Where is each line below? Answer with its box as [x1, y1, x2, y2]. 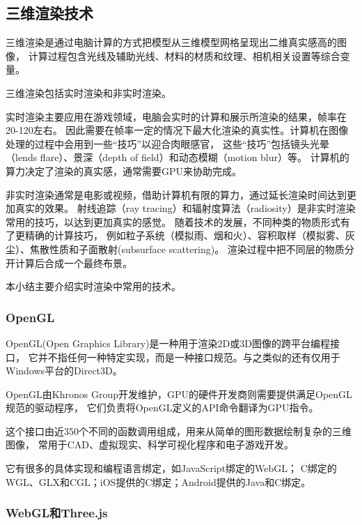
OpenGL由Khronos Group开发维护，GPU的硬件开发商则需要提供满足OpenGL [6, 386, 352, 401]
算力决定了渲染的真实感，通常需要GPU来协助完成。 [6, 163, 242, 178]
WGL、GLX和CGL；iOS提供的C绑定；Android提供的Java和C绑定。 [6, 474, 311, 489]
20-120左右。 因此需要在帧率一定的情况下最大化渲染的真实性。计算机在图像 [6, 123, 349, 137]
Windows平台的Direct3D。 [6, 363, 123, 378]
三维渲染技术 [6, 2, 93, 24]
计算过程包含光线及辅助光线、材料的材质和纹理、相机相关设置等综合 [28, 48, 340, 63]
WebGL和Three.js [6, 504, 108, 522]
